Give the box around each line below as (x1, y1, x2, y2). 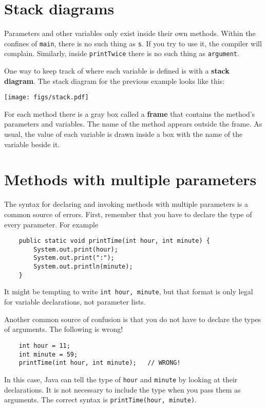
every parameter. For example (4, 219, 99, 229)
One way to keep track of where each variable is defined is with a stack (4, 65, 230, 76)
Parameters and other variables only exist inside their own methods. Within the (4, 28, 256, 39)
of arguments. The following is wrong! (4, 324, 123, 334)
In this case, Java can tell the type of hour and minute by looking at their (4, 374, 238, 384)
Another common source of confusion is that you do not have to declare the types (4, 313, 261, 324)
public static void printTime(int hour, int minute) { (18, 237, 210, 245)
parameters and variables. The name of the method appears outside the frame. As (4, 118, 262, 129)
